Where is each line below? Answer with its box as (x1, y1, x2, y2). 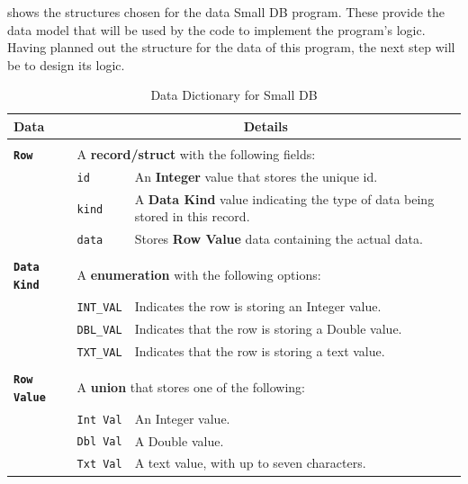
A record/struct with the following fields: (76, 145, 316, 164)
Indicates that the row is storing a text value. (134, 341, 385, 360)
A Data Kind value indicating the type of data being (134, 189, 435, 208)
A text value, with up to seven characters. (134, 453, 366, 472)
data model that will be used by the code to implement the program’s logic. (7, 20, 426, 39)
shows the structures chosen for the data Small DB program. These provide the (7, 3, 445, 21)
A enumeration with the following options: (76, 265, 321, 284)
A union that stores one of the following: (76, 377, 306, 396)
